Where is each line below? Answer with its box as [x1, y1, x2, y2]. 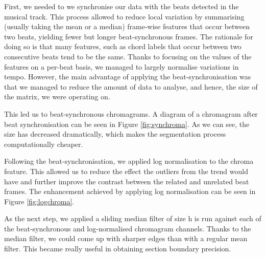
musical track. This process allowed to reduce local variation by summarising [4, 11, 245, 22]
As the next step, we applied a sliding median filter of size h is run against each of [4, 213, 261, 224]
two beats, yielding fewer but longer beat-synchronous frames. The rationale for [4, 31, 253, 41]
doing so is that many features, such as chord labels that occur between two [4, 41, 241, 52]
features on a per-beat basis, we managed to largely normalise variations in [4, 61, 239, 72]
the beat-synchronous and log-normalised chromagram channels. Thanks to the [4, 223, 251, 233]
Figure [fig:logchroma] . [4, 196, 75, 206]
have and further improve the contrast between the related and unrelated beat [4, 176, 249, 186]
